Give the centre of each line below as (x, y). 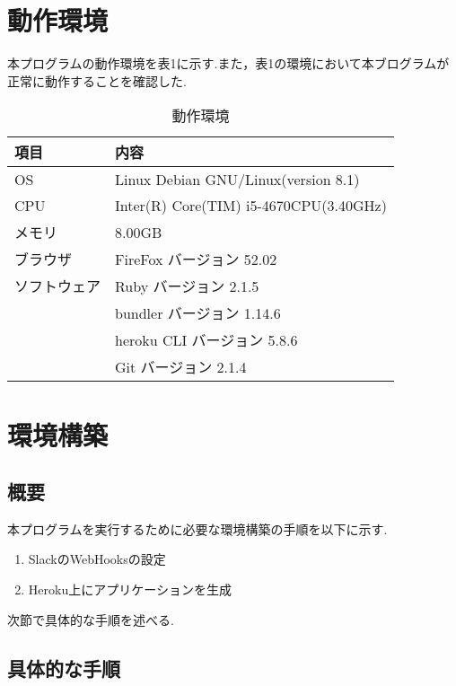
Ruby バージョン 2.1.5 (187, 286)
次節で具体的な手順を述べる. (91, 619)
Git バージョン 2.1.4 (181, 367)
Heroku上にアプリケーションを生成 (130, 589)
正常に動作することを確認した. (97, 80)
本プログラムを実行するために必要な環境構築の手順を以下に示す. (197, 528)
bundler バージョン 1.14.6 (198, 313)
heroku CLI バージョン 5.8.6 (206, 340)
